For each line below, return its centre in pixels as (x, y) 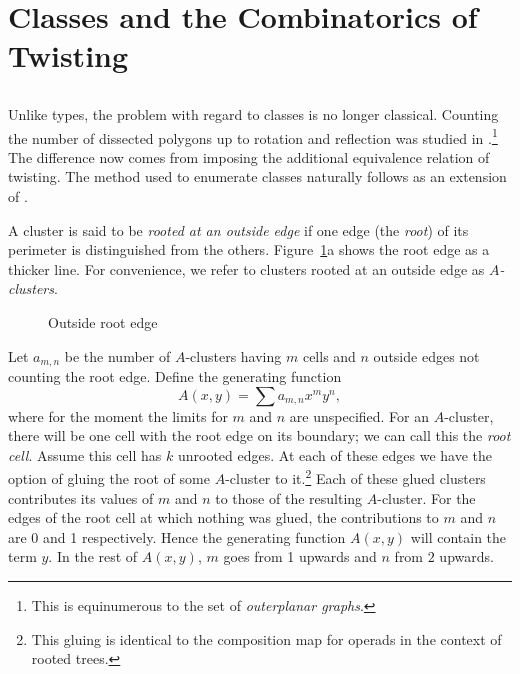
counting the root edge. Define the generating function (175, 376)
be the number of (117, 355)
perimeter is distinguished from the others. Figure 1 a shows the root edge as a (249, 249)
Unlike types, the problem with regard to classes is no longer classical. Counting (253, 113)
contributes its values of (81, 497)
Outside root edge (103, 321)
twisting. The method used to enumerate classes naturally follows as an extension (257, 176)
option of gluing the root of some (109, 478)
